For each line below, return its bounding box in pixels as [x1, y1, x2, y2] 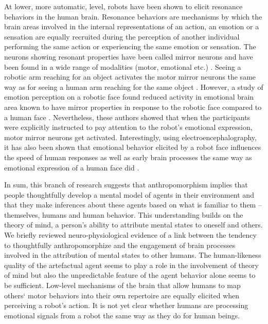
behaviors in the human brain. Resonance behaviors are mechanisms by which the [4, 11, 262, 22]
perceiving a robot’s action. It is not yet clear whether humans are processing [4, 300, 248, 311]
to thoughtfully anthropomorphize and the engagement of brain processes [4, 239, 236, 250]
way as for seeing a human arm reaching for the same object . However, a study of [4, 81, 263, 92]
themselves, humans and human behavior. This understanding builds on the [4, 209, 243, 220]
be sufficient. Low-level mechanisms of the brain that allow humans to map [4, 280, 241, 291]
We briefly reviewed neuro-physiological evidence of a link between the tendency [4, 230, 257, 240]
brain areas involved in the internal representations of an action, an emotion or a [4, 21, 259, 32]
